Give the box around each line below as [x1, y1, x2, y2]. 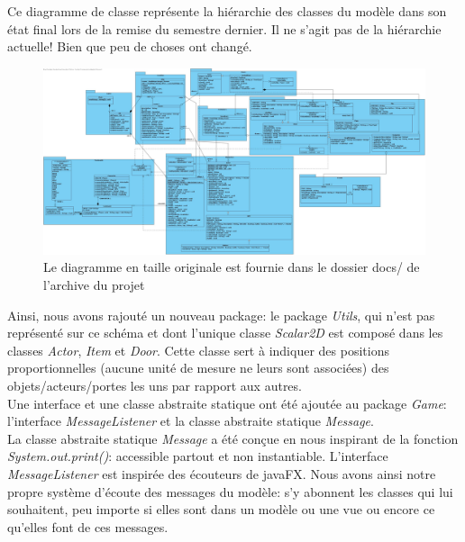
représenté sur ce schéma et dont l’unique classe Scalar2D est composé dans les [7, 323, 443, 342]
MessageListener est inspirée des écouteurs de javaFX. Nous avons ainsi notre [7, 464, 436, 483]
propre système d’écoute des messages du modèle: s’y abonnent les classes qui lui [7, 482, 453, 501]
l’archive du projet [43, 276, 145, 294]
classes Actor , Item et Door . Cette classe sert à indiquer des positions [7, 340, 389, 359]
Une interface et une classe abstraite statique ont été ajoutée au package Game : [7, 393, 447, 412]
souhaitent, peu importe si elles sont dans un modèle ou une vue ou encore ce [7, 500, 435, 519]
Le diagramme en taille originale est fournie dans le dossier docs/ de [43, 257, 420, 276]
